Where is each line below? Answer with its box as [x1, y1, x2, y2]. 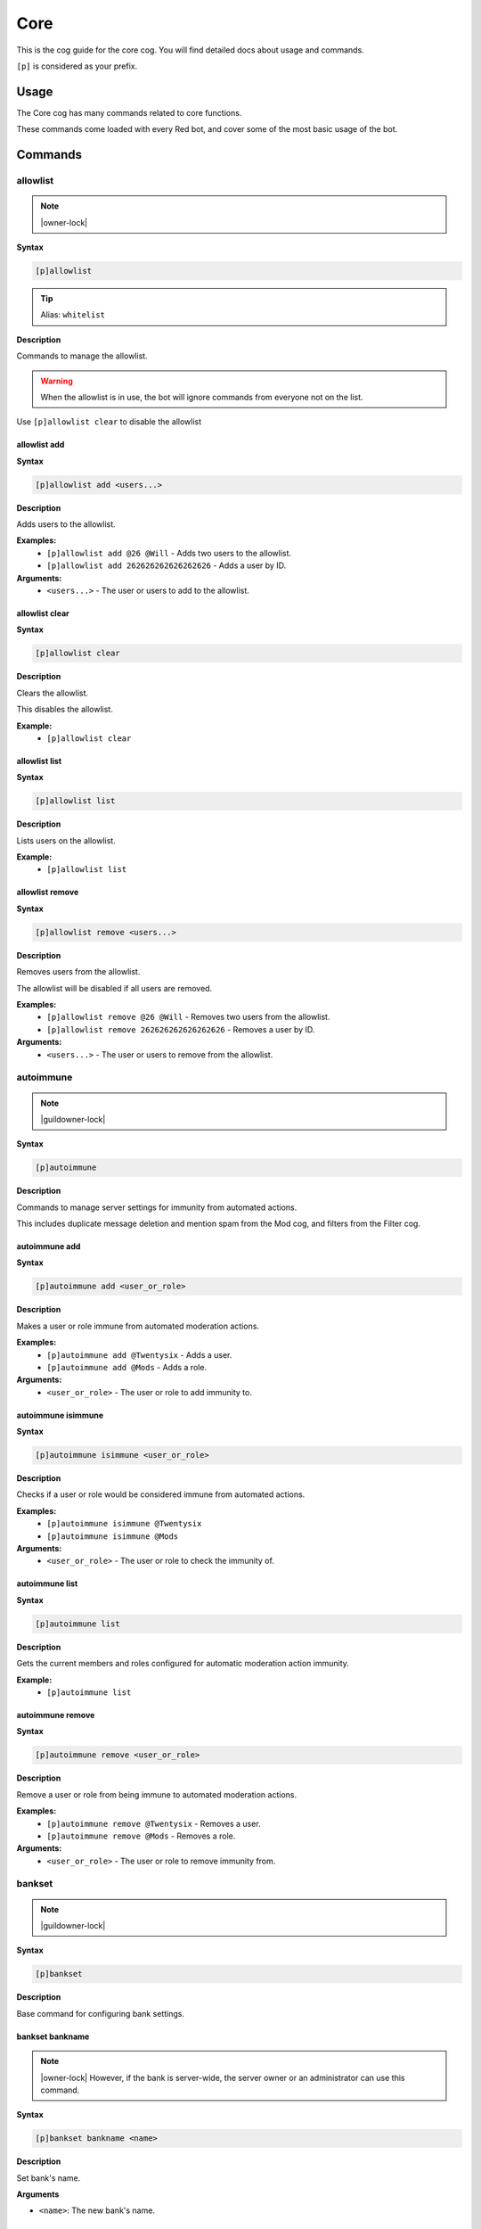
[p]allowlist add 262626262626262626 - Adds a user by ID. [46, 560, 287, 571]
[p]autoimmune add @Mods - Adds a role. [46, 1361, 208, 1372]
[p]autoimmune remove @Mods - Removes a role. [46, 1830, 236, 1841]
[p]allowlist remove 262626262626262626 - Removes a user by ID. [46, 1024, 315, 1034]
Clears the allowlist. [16, 687, 89, 698]
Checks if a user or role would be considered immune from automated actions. [16, 1489, 306, 1500]
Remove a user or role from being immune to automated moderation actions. [16, 1789, 298, 1800]
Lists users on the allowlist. [16, 835, 116, 846]
